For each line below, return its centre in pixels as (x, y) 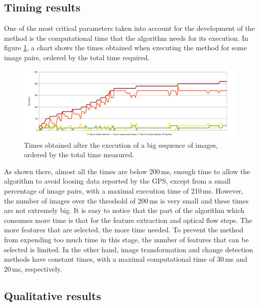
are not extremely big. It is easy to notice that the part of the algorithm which (124, 210)
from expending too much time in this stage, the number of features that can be (127, 239)
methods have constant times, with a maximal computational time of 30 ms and (126, 259)
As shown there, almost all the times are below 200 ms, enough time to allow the (127, 171)
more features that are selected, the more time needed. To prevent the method (124, 230)
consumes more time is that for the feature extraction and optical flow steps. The (128, 220)
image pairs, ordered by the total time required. (77, 57)
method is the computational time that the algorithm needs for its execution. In (126, 38)
